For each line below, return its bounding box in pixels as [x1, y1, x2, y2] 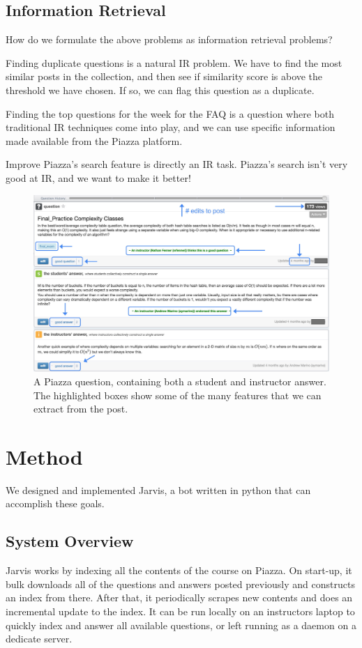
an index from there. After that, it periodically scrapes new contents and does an [6, 590, 353, 605]
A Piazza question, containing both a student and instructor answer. [33, 373, 326, 388]
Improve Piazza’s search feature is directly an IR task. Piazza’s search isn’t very [6, 157, 348, 171]
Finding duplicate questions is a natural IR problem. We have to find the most [6, 55, 342, 70]
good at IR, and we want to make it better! [6, 170, 191, 185]
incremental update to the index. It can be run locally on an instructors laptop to [6, 604, 355, 619]
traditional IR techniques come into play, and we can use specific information [6, 120, 335, 134]
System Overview [6, 530, 134, 552]
